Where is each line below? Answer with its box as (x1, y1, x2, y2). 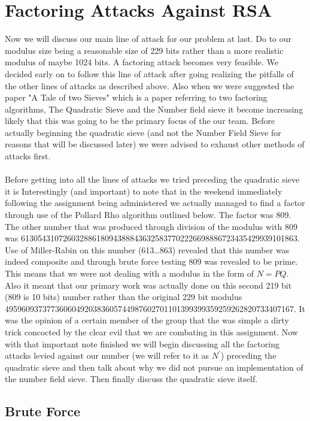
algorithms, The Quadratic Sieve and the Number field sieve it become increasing (5, 102, 303, 115)
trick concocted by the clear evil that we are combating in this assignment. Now (5, 325, 298, 338)
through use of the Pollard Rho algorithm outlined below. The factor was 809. (5, 208, 291, 221)
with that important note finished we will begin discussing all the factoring (5, 337, 279, 350)
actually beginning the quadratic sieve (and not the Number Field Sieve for (5, 126, 281, 138)
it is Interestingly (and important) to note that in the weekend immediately (5, 184, 282, 197)
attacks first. (5, 150, 51, 162)
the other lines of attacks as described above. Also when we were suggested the (5, 79, 294, 92)
